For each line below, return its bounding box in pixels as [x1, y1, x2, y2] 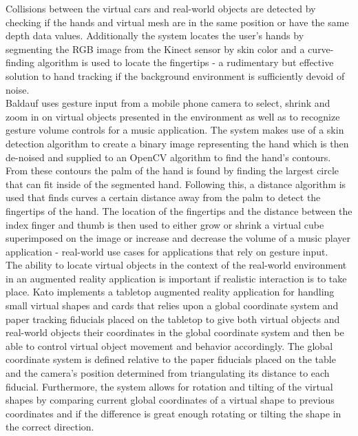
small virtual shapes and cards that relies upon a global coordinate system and [6, 298, 339, 313]
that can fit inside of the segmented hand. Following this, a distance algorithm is [6, 176, 346, 191]
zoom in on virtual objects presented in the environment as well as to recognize [6, 109, 340, 123]
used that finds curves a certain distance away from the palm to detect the [6, 190, 321, 205]
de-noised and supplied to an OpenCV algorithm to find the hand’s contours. [6, 149, 331, 164]
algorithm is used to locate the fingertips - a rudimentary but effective [37, 55, 334, 70]
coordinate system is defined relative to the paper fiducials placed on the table [6, 352, 336, 366]
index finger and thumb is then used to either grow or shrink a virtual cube [6, 217, 324, 231]
